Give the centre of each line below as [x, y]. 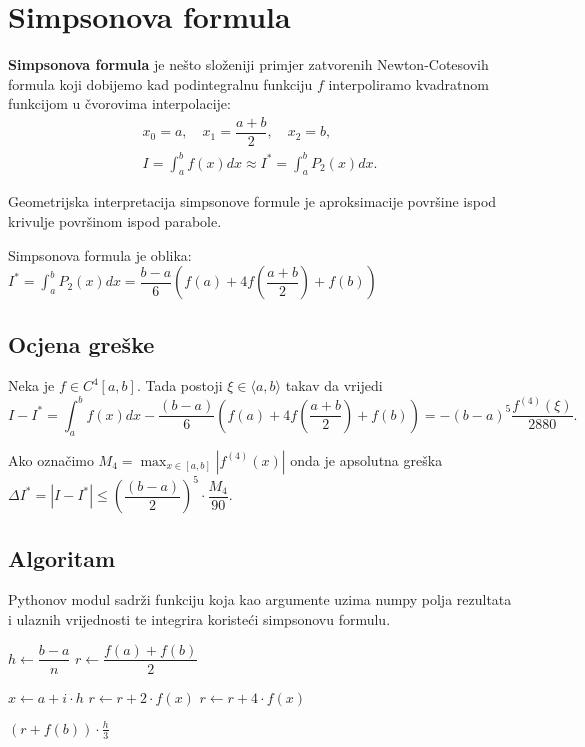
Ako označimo [51, 459]
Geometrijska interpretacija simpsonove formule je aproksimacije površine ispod [252, 201]
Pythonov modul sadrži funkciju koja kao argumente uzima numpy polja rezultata [260, 599]
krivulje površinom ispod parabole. [115, 220]
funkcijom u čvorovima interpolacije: [119, 103]
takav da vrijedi [334, 385]
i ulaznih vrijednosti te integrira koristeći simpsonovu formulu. [199, 618]
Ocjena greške [81, 343]
